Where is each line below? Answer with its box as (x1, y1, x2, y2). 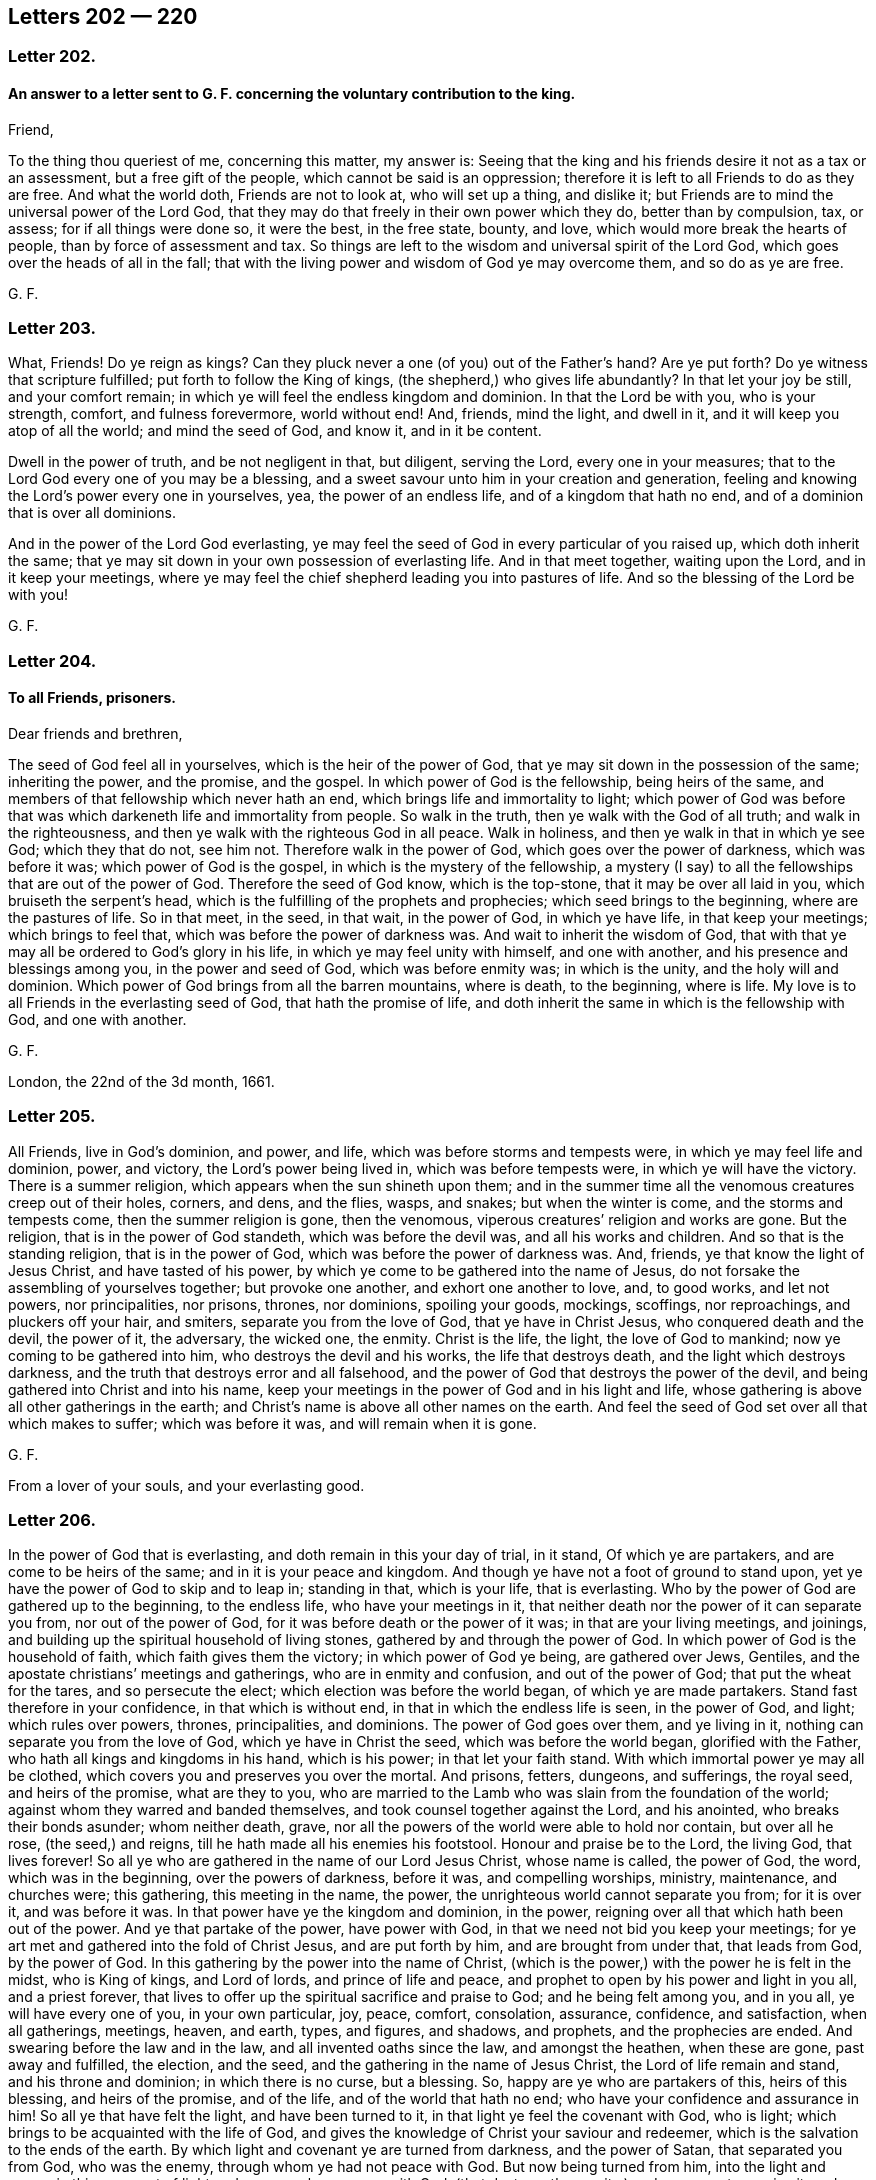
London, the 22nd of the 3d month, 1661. (8, 1072, 275, 1090)
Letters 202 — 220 (8, 4, 198, 29)
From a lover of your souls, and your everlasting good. (8, 1476, 365, 1494)
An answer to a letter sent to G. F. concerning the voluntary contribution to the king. (8, 85, 576, 103)
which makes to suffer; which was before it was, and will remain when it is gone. (8, 1414, 537, 1432)
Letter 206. (8, 1510, 96, 1531)
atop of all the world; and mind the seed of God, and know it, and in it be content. (8, 422, 542, 440)
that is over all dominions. (8, 504, 176, 522)
